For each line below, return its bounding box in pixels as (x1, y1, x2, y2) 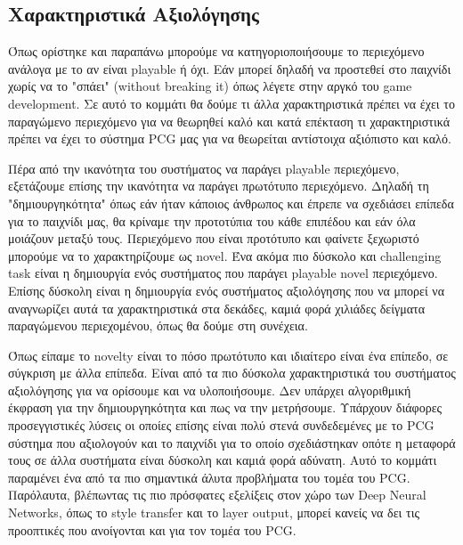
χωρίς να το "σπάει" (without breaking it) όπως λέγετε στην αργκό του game (8, 77, 412, 95)
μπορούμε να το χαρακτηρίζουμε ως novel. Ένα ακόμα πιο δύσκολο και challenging (8, 246, 442, 264)
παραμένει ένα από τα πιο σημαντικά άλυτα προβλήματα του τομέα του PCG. (8, 468, 410, 486)
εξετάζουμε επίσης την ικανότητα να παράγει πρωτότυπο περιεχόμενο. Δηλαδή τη (8, 176, 429, 195)
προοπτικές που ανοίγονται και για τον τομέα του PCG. (8, 520, 296, 539)
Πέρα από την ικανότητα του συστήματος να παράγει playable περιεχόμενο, (8, 159, 400, 177)
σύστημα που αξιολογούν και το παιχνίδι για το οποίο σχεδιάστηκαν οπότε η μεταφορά (8, 433, 456, 451)
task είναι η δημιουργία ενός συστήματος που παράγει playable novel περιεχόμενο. (8, 264, 438, 282)
